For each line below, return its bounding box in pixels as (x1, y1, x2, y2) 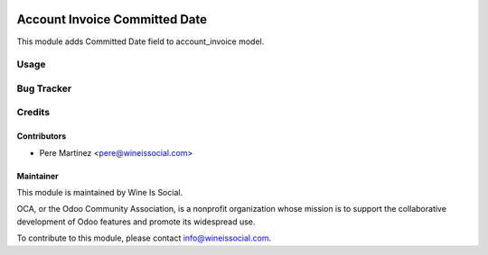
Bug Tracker (16, 82, 72, 95)
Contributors (16, 131, 67, 141)
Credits (16, 106, 50, 119)
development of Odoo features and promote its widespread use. (16, 216, 256, 227)
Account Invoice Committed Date (16, 12, 208, 27)
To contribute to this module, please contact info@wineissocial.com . (16, 232, 271, 243)
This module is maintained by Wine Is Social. (16, 187, 183, 197)
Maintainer (16, 170, 59, 181)
